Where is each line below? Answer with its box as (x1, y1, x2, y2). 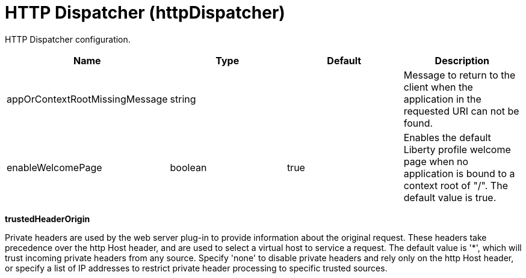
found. (403, 116, 433, 129)
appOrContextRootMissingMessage (7, 92, 168, 105)
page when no (403, 155, 469, 168)
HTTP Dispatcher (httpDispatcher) (5, 2, 285, 23)
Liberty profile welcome (403, 143, 511, 156)
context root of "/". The (403, 179, 508, 192)
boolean (170, 161, 207, 174)
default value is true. (403, 191, 497, 204)
